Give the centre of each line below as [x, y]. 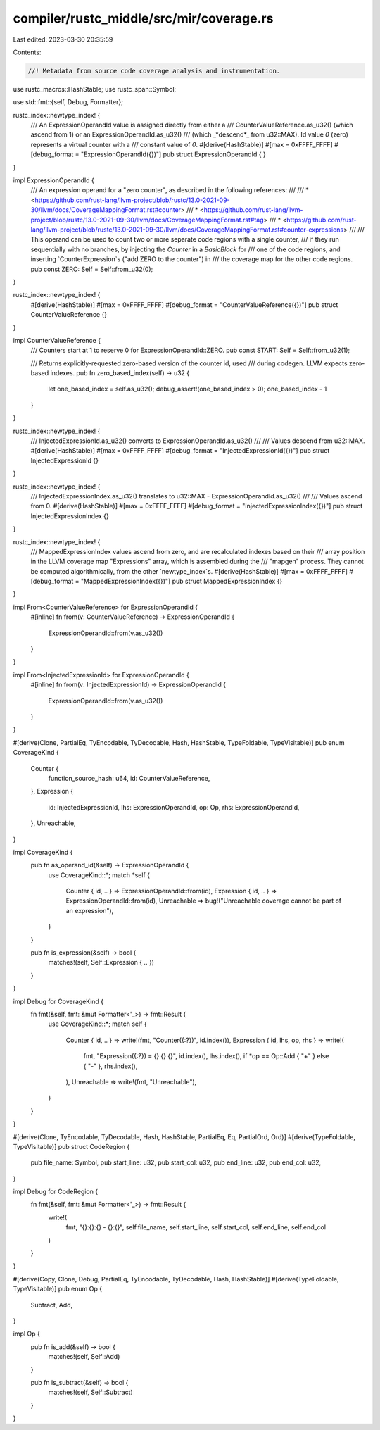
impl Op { [26, 1334]
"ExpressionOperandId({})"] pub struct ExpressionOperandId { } [174, 154]
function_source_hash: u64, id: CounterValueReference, [129, 778]
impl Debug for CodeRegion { [56, 1192]
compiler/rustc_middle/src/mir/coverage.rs [143, 18]
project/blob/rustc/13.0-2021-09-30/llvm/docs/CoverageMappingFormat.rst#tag [147, 220]
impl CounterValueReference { [57, 340]
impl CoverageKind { [43, 852]
